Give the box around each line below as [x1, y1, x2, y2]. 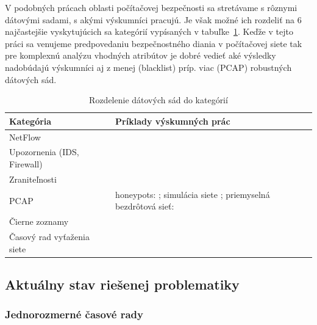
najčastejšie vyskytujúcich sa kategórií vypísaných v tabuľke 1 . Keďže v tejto [5, 25, 293, 38]
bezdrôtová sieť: [115, 200, 174, 213]
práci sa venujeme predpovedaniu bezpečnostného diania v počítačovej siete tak [5, 37, 302, 49]
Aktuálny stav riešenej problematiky [5, 275, 240, 294]
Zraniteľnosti [9, 172, 57, 185]
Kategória [9, 114, 52, 127]
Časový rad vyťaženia [9, 230, 90, 243]
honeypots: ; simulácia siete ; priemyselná [115, 188, 270, 200]
